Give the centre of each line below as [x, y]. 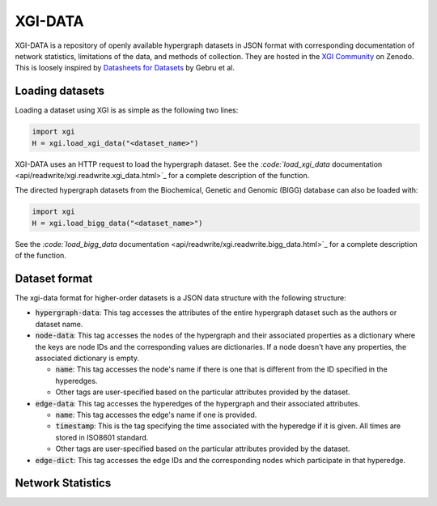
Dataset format [54, 278]
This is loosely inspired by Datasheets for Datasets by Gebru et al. [125, 68]
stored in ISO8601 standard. [102, 437]
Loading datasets [60, 91]
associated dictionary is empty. [87, 358]
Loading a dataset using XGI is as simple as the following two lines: [127, 110]
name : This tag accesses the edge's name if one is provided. [156, 415]
